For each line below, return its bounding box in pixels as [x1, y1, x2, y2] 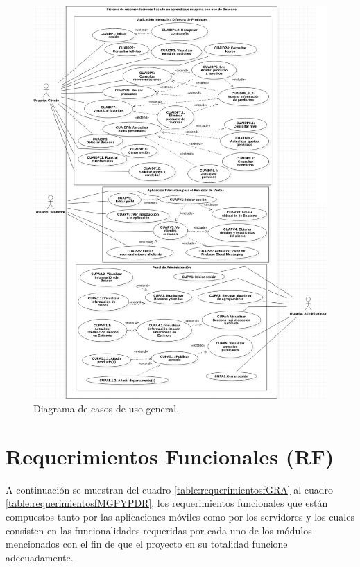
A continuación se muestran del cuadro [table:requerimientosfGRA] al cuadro [6, 482, 334, 496]
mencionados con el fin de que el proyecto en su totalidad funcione [6, 537, 288, 551]
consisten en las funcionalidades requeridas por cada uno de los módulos [6, 523, 312, 537]
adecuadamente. [6, 550, 74, 564]
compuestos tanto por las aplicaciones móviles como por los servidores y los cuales [6, 509, 354, 524]
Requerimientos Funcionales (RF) [6, 442, 334, 470]
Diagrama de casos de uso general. [33, 401, 180, 416]
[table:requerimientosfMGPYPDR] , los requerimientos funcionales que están [6, 496, 328, 510]
